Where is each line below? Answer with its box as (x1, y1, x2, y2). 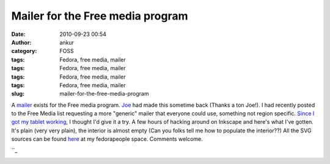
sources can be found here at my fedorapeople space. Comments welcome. (11, 135, 203, 143)
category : (11, 48, 37, 55)
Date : (11, 30, 26, 38)
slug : (11, 90, 24, 98)
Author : (11, 38, 32, 46)
